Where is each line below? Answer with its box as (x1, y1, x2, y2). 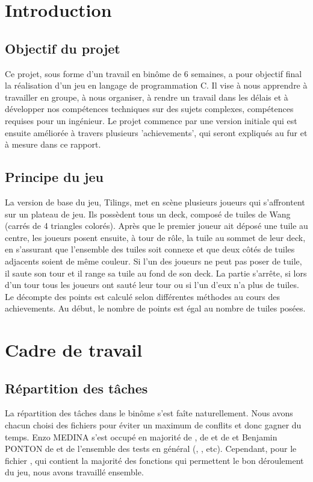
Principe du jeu (5, 167, 104, 186)
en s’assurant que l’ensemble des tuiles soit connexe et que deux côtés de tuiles (5, 243, 295, 255)
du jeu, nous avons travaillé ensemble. (5, 466, 144, 478)
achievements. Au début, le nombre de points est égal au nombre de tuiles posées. (5, 302, 306, 315)
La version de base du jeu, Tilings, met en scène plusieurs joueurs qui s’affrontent (5, 195, 305, 208)
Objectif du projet (5, 39, 120, 57)
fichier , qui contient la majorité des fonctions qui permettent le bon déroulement (5, 454, 304, 466)
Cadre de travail (5, 337, 143, 362)
